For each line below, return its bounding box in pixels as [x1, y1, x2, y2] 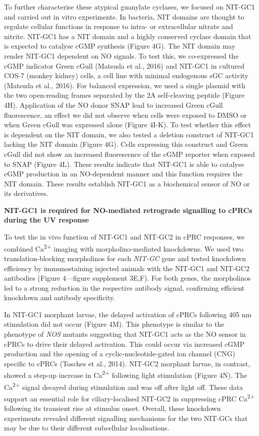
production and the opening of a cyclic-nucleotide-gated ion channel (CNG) [4, 348, 235, 359]
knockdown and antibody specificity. [4, 292, 115, 303]
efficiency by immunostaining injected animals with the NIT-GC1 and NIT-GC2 [4, 263, 249, 273]
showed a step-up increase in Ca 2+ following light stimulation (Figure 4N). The [4, 368, 247, 380]
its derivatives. [4, 188, 48, 198]
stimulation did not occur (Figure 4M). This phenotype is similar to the [4, 319, 224, 329]
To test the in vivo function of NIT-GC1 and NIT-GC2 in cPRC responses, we [4, 232, 245, 242]
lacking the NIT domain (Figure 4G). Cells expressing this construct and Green [4, 139, 248, 149]
